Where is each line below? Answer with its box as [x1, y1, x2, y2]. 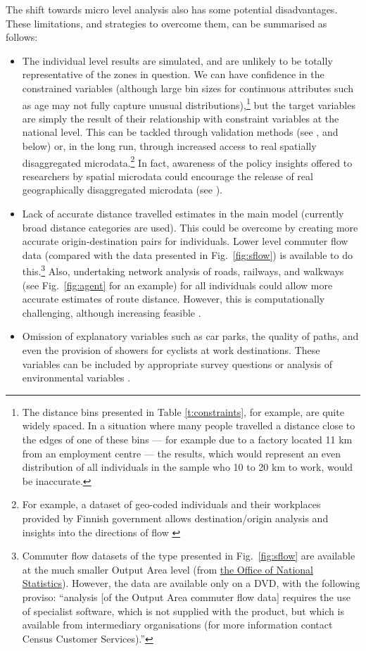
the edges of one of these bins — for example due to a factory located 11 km [22, 432, 353, 446]
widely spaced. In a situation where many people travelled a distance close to [22, 418, 355, 433]
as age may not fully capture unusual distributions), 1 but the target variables [22, 95, 355, 112]
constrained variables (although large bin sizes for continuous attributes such [22, 80, 353, 95]
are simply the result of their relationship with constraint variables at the [22, 110, 339, 125]
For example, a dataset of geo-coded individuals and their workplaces [22, 497, 321, 512]
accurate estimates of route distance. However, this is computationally [22, 291, 325, 306]
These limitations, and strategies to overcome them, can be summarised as [6, 15, 327, 30]
